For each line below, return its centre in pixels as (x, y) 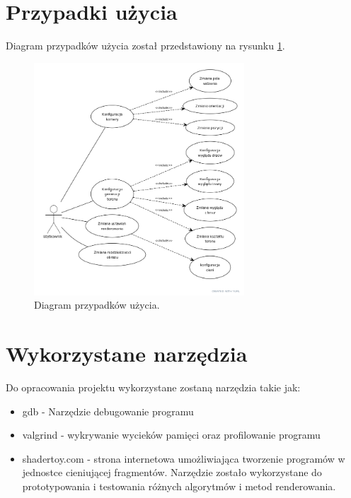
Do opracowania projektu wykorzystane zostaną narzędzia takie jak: (153, 387)
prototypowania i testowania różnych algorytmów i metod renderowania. (179, 486)
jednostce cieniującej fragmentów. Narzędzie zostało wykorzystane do (172, 472)
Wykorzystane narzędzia (127, 353)
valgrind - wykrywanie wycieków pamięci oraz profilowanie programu (171, 435)
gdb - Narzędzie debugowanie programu (108, 411)
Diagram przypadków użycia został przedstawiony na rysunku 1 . (145, 46)
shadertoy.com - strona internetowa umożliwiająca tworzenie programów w (184, 458)
